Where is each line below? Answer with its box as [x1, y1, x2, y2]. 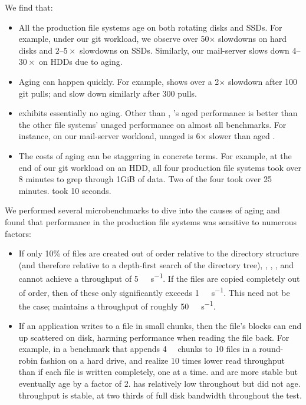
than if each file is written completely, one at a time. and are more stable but [18, 366, 298, 378]
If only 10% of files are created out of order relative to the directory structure [18, 247, 299, 259]
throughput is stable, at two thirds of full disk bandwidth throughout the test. [18, 388, 302, 401]
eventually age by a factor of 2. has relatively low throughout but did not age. [18, 377, 301, 389]
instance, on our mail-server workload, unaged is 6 [18, 130, 200, 142]
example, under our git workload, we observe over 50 [18, 32, 209, 45]
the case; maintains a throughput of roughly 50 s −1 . [18, 298, 216, 312]
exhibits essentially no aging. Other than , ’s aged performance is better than [18, 107, 298, 119]
